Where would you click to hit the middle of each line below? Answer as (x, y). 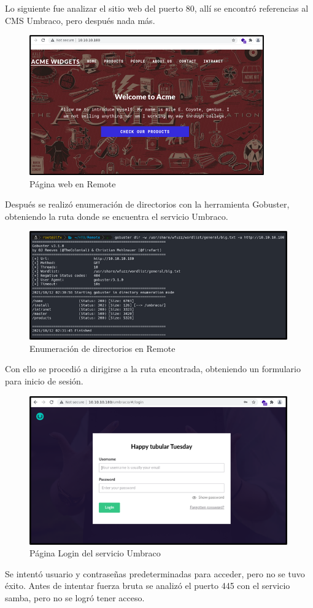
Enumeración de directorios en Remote (102, 348)
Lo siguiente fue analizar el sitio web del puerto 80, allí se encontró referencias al (157, 8)
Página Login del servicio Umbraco (95, 553)
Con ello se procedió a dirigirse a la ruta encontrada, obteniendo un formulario (153, 369)
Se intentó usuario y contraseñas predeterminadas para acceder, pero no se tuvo (155, 573)
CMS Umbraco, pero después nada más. (80, 20)
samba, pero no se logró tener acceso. (75, 597)
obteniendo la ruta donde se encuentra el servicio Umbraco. (117, 216)
